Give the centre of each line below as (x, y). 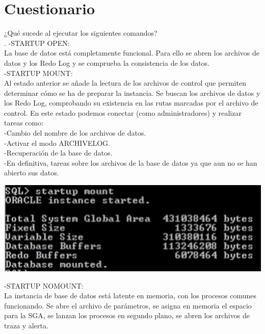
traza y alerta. (26, 325)
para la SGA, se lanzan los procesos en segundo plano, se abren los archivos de (127, 315)
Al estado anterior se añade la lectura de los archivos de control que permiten (125, 83)
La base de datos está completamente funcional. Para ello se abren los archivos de (132, 53)
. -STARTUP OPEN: (37, 43)
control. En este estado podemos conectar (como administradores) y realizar (123, 112)
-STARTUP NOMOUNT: (44, 285)
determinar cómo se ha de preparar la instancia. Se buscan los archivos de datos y (132, 93)
